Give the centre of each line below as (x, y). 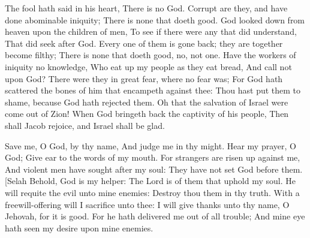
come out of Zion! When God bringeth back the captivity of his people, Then (147, 114)
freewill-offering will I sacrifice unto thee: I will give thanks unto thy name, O (147, 204)
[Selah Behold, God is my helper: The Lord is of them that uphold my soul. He (150, 181)
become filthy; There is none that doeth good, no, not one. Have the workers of (151, 55)
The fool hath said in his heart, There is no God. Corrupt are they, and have (146, 8)
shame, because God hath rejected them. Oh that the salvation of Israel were (147, 102)
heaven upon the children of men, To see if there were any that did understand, (151, 31)
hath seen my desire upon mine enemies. (79, 228)
